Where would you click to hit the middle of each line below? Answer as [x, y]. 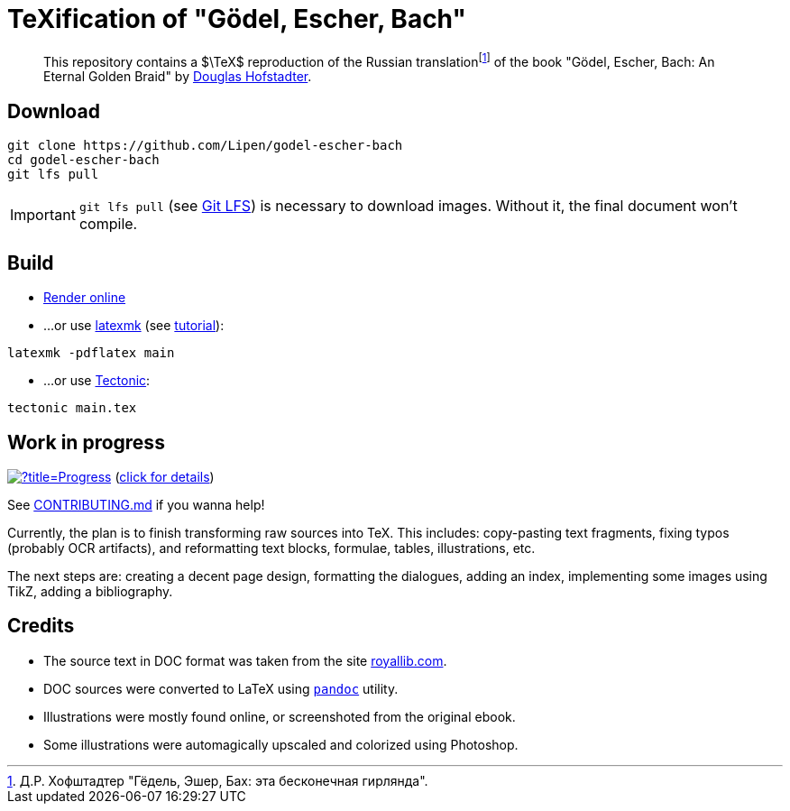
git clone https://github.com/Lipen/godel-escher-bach [205, 146]
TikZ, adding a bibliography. [90, 591]
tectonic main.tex [72, 408]
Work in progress [86, 442]
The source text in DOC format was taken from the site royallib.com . [245, 660]
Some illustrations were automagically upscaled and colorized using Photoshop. [281, 744]
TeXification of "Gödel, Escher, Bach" [237, 19]
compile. [108, 224]
